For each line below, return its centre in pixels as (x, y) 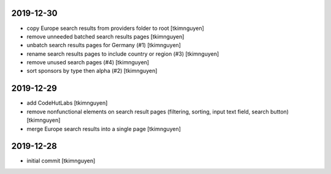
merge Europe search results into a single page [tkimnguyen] (104, 129)
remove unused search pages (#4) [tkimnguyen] (88, 62)
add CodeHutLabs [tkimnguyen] (67, 103)
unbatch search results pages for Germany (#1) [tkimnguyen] (104, 45)
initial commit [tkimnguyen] (61, 161)
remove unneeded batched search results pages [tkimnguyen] (105, 36)
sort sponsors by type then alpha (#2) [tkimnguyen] (92, 71)
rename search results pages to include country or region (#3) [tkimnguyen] (123, 54)
